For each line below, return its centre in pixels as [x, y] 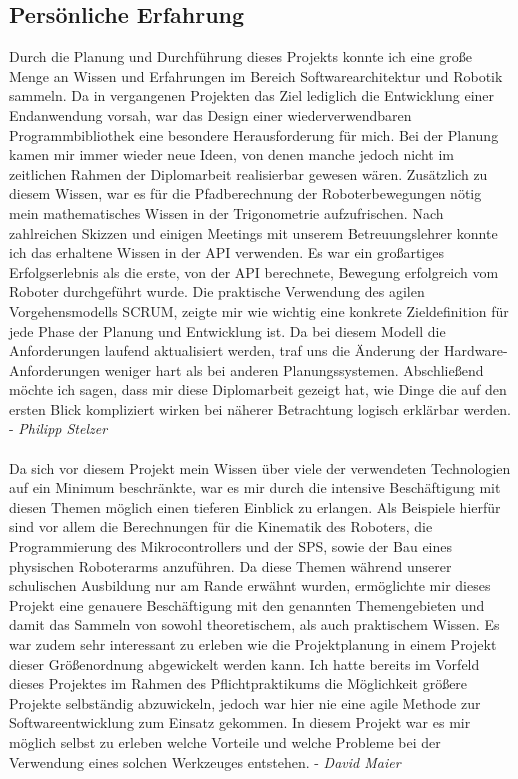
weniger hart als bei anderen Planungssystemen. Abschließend [294, 369]
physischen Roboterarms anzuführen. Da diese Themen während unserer [230, 565]
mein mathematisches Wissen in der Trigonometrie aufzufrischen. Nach [226, 212]
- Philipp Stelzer [58, 428]
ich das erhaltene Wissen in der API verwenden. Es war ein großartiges [226, 252]
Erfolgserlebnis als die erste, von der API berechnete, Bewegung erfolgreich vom [254, 271]
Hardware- [475, 350]
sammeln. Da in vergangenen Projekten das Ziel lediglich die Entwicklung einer [252, 95]
